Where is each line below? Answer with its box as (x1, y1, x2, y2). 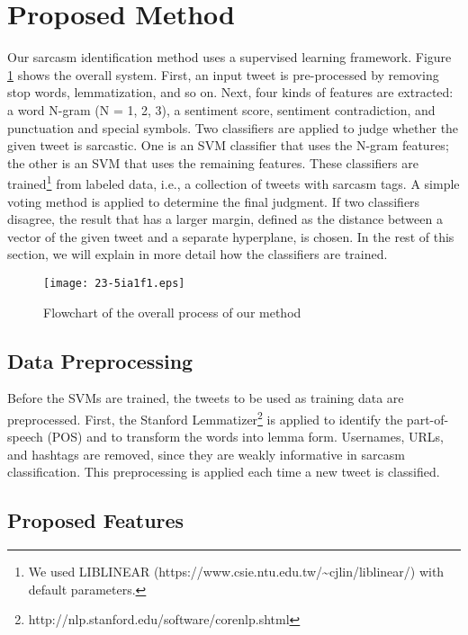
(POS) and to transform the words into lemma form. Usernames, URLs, (47, 427, 444, 446)
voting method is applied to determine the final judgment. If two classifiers (7, 192, 420, 210)
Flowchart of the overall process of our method (43, 302, 301, 321)
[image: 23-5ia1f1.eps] (43, 276, 185, 290)
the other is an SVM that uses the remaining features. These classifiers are (7, 153, 418, 172)
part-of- (406, 409, 449, 428)
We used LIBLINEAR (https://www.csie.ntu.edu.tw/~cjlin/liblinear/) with (28, 562, 445, 581)
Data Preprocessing (7, 346, 193, 374)
